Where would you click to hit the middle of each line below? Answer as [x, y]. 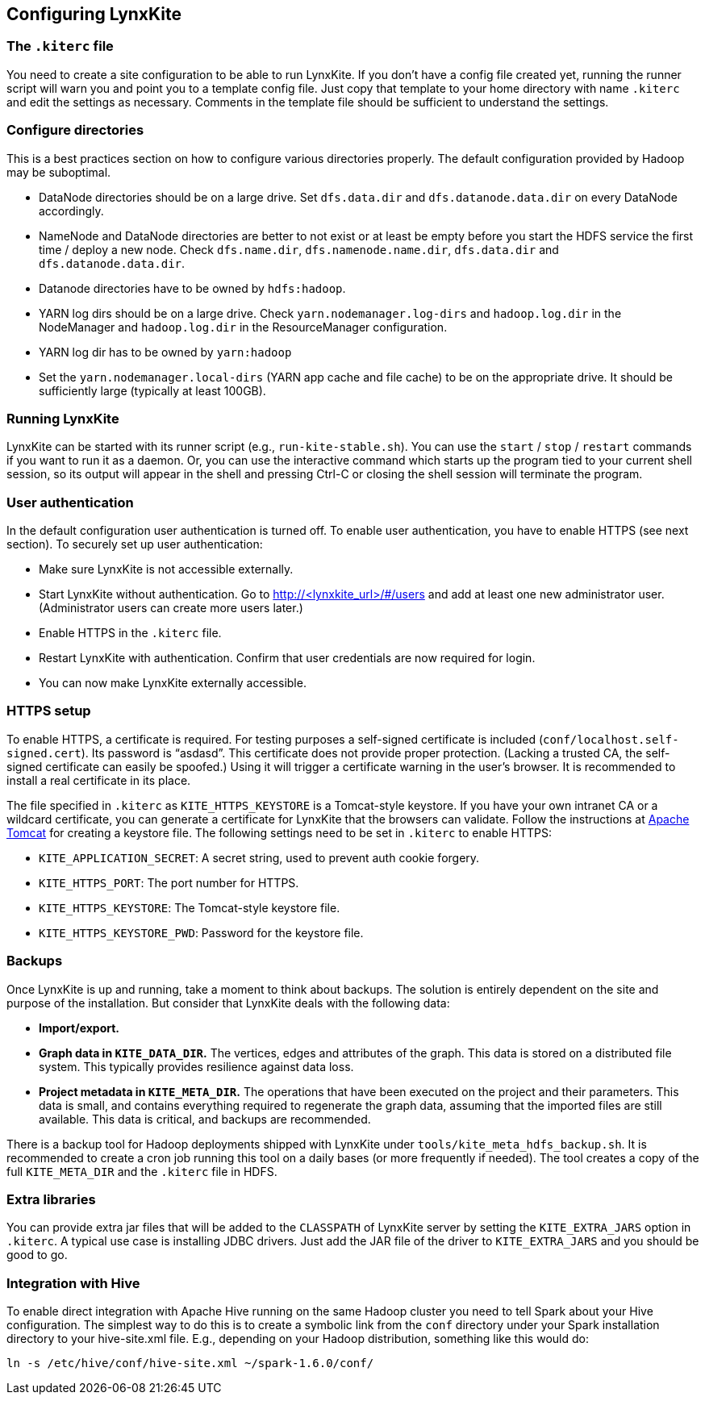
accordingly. [71, 211]
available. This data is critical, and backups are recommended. [205, 1119]
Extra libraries [51, 1199]
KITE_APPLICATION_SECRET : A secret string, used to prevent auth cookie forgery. [259, 857]
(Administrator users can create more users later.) [171, 608]
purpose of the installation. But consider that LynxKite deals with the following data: [228, 1003]
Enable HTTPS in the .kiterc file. [130, 633]
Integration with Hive [73, 1283]
